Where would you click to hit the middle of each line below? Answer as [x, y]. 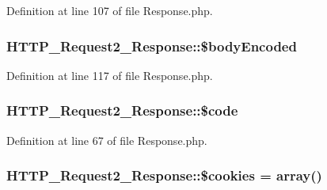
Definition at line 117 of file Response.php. [110, 75]
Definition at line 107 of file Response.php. [110, 10]
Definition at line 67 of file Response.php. [107, 140]
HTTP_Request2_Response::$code [122, 110]
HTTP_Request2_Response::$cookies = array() [164, 175]
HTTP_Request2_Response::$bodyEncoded [152, 46]
